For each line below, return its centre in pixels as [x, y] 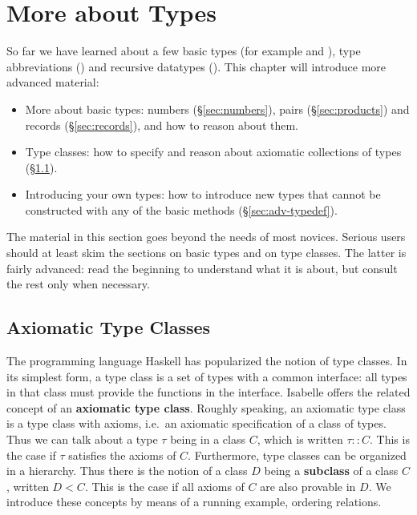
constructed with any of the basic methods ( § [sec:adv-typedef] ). [181, 209]
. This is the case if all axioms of [164, 486]
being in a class [208, 439]
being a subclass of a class [331, 471]
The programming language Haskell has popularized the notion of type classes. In [207, 361]
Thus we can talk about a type [82, 439]
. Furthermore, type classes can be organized [297, 455]
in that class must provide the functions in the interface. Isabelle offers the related [208, 392]
